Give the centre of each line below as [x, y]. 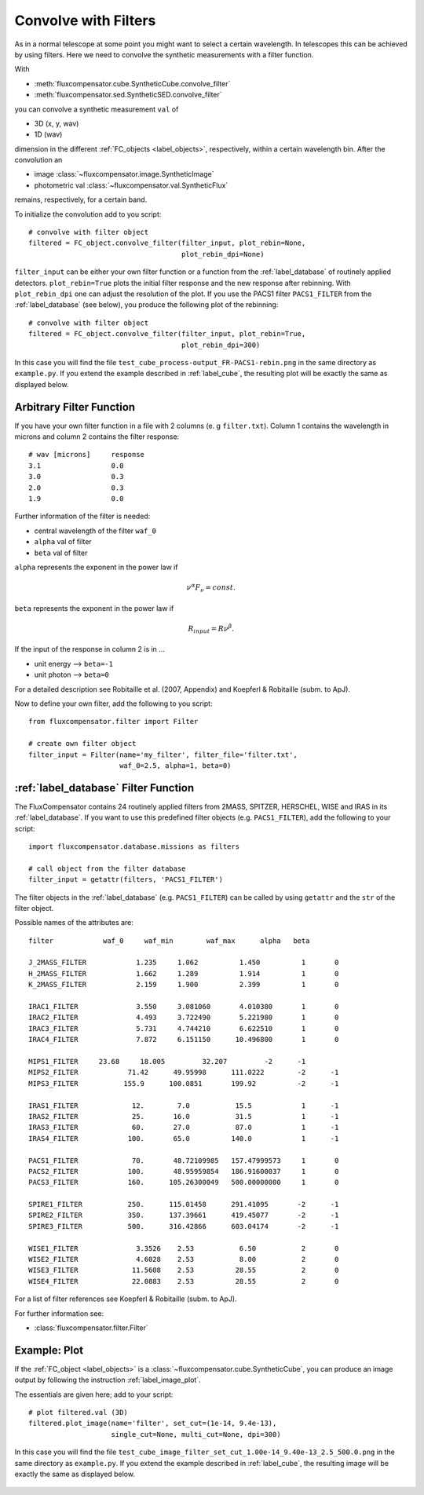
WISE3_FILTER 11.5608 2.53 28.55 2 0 [184, 1270]
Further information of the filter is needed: [82, 516]
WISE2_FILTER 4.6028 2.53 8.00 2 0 [184, 1259]
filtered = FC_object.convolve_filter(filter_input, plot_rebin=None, [167, 243]
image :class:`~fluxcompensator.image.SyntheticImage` [124, 174]
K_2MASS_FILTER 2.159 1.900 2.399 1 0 [184, 985]
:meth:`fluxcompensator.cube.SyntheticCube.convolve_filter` [132, 83]
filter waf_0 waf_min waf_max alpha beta [169, 941]
